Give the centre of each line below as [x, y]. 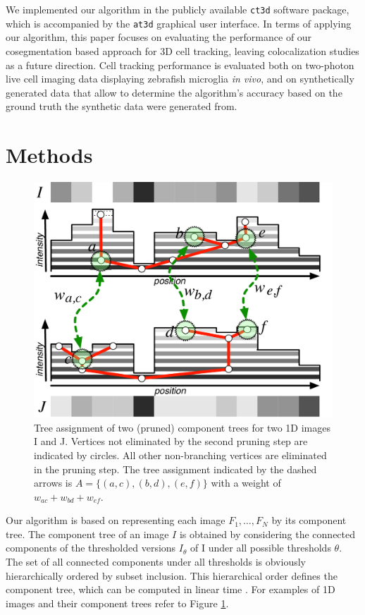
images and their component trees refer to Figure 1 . [117, 603]
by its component [309, 520]
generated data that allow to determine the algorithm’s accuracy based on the [174, 92]
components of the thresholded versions [91, 548]
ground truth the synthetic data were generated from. [122, 106]
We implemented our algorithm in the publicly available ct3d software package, [178, 9]
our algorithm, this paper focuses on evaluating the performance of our [159, 37]
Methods [49, 155]
